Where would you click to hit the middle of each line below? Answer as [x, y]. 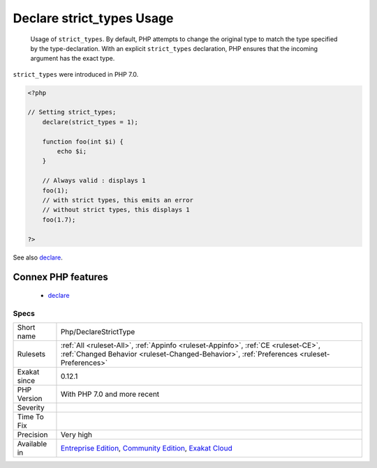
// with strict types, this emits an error [118, 200]
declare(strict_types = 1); [90, 122]
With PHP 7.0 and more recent [110, 394]
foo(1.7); [59, 219]
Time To [31, 417]
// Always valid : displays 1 [94, 181]
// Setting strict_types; [72, 112]
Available [32, 444]
